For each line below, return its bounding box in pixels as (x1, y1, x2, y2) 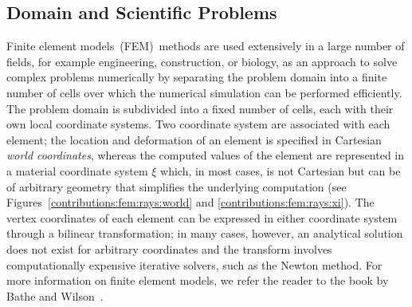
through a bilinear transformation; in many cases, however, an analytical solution (6, 225, 403, 242)
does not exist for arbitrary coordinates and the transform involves (6, 240, 332, 257)
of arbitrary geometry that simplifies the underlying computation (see (6, 178, 347, 195)
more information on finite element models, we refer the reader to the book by (6, 272, 389, 289)
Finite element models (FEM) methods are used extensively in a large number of (6, 37, 405, 54)
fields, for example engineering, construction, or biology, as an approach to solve (6, 53, 398, 69)
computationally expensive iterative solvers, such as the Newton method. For (6, 256, 383, 273)
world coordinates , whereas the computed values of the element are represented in (6, 147, 405, 163)
